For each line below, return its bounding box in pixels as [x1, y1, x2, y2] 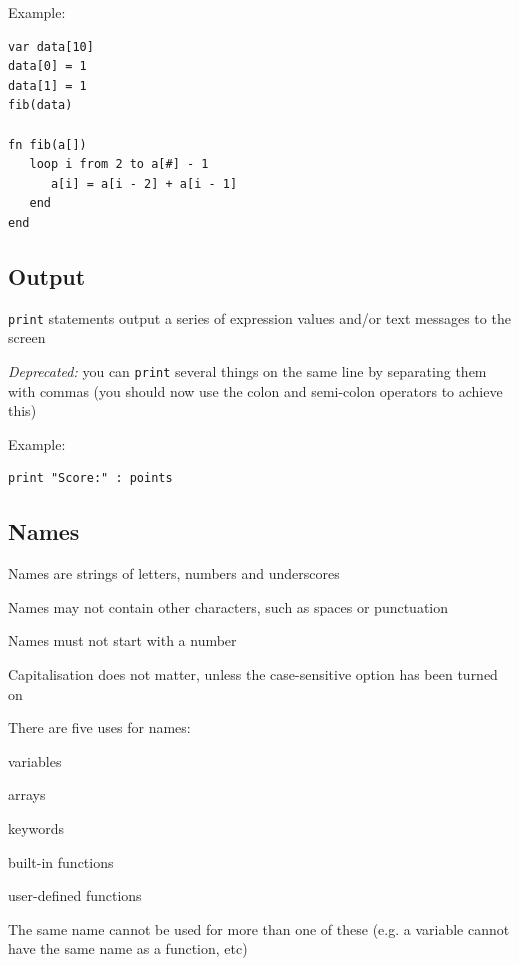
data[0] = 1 [8, 59, 87, 74]
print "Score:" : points [8, 471, 173, 486]
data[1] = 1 [8, 78, 87, 93]
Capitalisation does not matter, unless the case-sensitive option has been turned [8, 664, 498, 684]
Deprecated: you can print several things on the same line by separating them [8, 360, 487, 381]
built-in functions [8, 851, 114, 872]
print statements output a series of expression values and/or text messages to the [8, 307, 511, 328]
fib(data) [8, 98, 73, 113]
